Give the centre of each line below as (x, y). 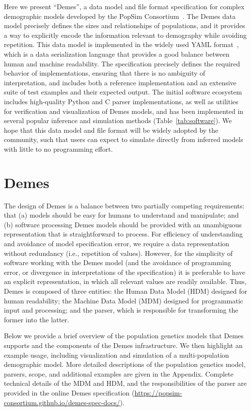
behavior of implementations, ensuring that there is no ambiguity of (105, 73)
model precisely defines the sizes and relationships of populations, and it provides (125, 25)
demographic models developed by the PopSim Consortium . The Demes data (120, 16)
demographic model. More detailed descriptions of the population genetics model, (125, 364)
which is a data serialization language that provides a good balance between (117, 54)
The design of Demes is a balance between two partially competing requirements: (124, 205)
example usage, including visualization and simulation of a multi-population (117, 355)
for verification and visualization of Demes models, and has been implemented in (124, 111)
